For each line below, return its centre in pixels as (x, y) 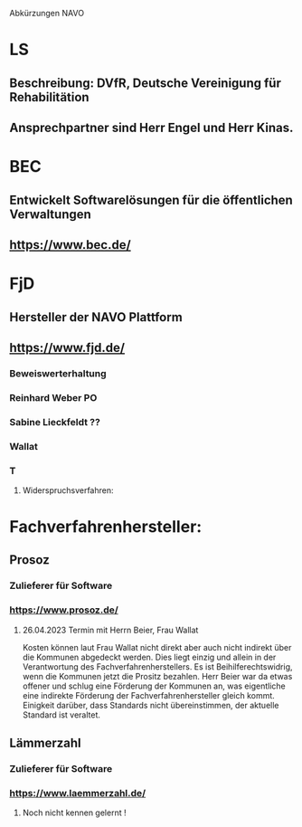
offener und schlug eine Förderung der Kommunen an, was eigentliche (154, 686)
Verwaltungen (51, 214)
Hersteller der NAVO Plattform (96, 317)
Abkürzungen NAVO (47, 13)
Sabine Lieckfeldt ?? (55, 422)
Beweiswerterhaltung (58, 373)
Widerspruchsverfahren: (68, 490)
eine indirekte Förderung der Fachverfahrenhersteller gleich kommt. (149, 695)
